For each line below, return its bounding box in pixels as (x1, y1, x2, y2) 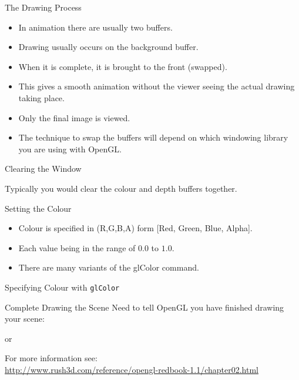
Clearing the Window (5, 162, 82, 175)
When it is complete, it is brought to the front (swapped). (18, 60, 227, 72)
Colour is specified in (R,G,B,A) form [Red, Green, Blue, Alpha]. (18, 222, 253, 234)
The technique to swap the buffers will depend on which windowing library (18, 131, 288, 144)
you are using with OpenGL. (18, 142, 122, 155)
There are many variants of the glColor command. (18, 261, 199, 274)
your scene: (5, 312, 45, 325)
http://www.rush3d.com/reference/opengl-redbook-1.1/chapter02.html (5, 363, 258, 375)
